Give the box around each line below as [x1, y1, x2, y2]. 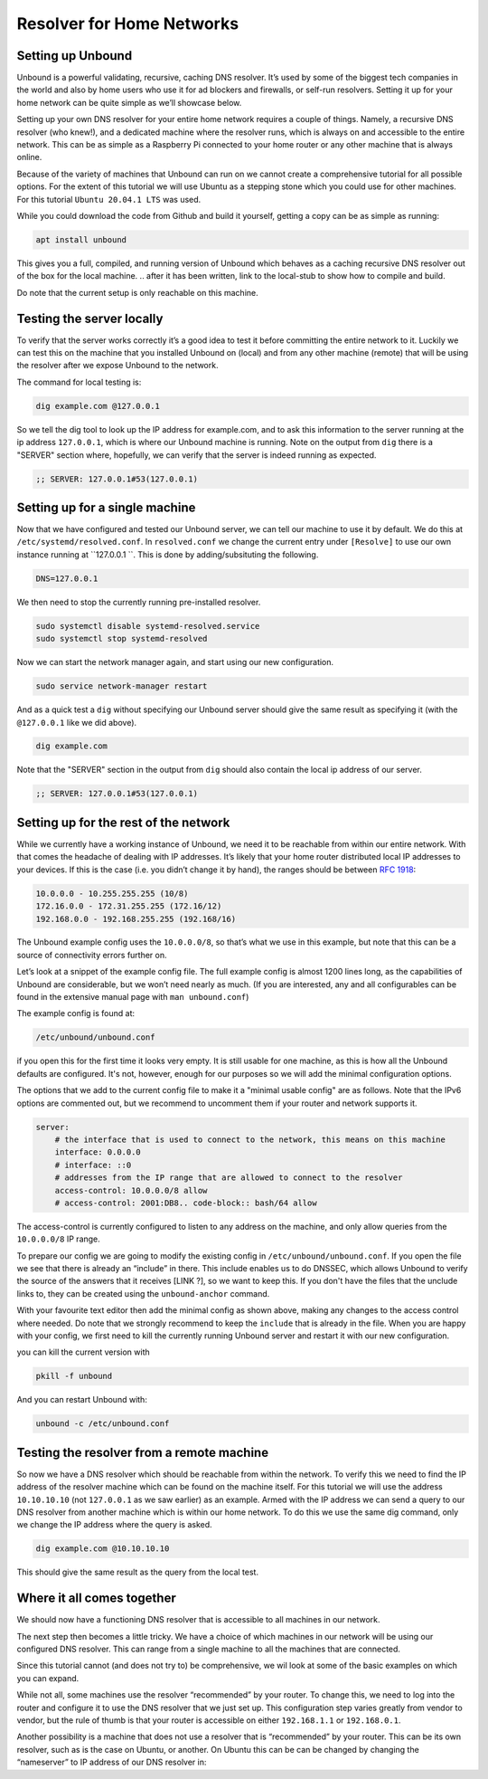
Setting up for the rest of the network [16, 814, 230, 830]
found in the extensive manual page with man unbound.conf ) [16, 992, 249, 1003]
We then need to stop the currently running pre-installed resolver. [16, 596, 261, 607]
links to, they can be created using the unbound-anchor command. [16, 1288, 270, 1299]
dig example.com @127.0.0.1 [35, 401, 160, 411]
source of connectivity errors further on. [16, 949, 167, 960]
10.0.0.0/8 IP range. [16, 1233, 101, 1244]
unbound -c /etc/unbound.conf [35, 1419, 170, 1429]
